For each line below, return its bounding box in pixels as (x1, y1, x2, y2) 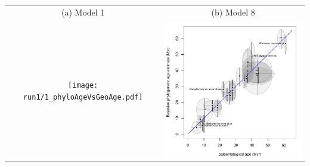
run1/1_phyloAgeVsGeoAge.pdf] (23, 92, 143, 101)
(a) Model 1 (61, 5, 105, 18)
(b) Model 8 (211, 5, 255, 18)
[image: (68, 81, 98, 90)
